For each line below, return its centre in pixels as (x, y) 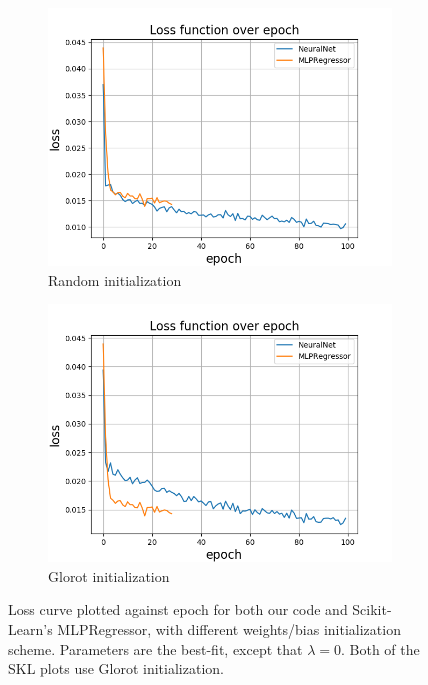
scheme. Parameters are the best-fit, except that (155, 648)
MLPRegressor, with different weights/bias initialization (229, 628)
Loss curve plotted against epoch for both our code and (178, 609)
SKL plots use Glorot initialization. (116, 668)
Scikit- (372, 609)
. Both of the (380, 648)
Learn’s (30, 628)
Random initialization (115, 279)
